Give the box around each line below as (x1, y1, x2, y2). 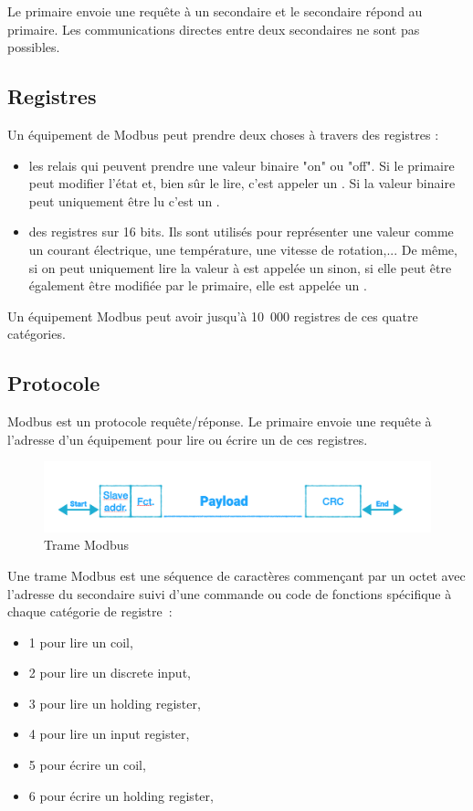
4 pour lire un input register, (28, 724, 190, 743)
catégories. (7, 324, 66, 343)
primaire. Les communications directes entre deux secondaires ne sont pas (7, 19, 420, 38)
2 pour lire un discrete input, (28, 663, 191, 682)
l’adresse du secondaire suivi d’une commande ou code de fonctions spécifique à (7, 584, 452, 603)
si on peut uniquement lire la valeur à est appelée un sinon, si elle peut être (28, 258, 452, 277)
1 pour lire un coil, (28, 632, 133, 651)
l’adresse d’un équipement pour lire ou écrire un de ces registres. (7, 429, 368, 448)
